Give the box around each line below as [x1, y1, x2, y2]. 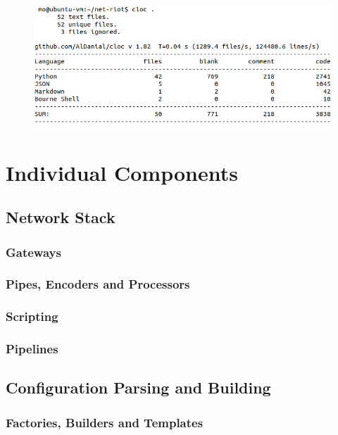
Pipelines [6, 340, 58, 358]
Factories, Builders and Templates [6, 413, 204, 431]
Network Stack [6, 206, 115, 228]
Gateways [6, 243, 61, 260]
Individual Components [6, 158, 238, 187]
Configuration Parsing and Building [6, 377, 271, 398]
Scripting [6, 308, 58, 325]
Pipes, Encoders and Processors [6, 275, 190, 293]
